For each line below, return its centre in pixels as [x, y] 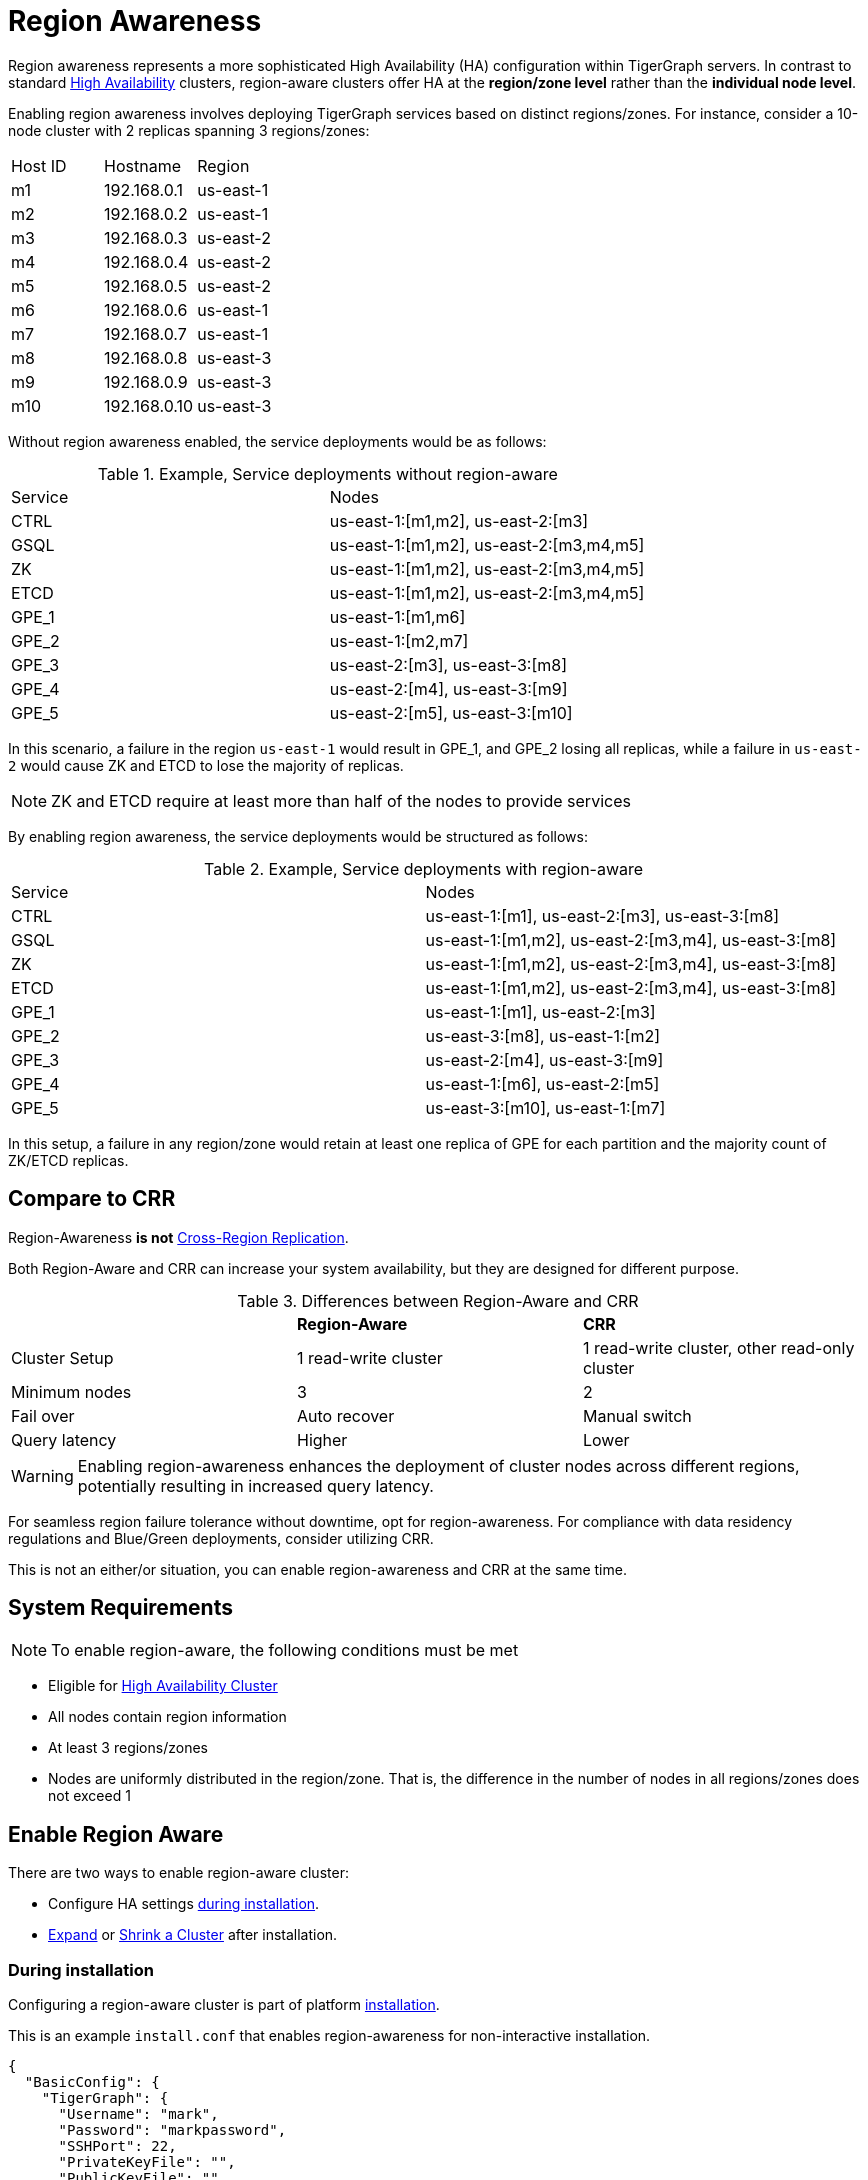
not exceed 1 [89, 1796]
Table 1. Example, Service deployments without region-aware [327, 473]
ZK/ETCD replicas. [68, 1160]
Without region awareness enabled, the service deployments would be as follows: [277, 441]
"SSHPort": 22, [117, 2146]
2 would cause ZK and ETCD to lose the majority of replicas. [206, 765]
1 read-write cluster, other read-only [718, 1347]
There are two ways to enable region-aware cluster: [178, 1873]
